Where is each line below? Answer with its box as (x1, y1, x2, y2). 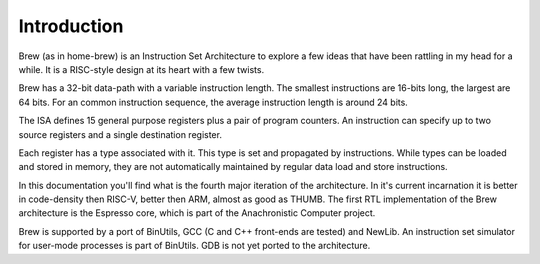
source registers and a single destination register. (18, 128, 222, 140)
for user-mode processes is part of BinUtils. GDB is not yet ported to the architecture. (18, 240, 371, 252)
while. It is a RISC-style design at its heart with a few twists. (18, 63, 265, 75)
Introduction (18, 15, 124, 37)
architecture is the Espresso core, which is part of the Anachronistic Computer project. (18, 207, 376, 219)
